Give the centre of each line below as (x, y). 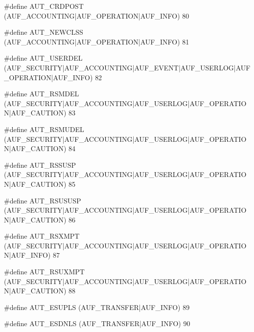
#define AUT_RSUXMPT (44, 272)
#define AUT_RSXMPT (42, 236)
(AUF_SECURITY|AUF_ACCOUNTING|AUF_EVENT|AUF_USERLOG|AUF (127, 67)
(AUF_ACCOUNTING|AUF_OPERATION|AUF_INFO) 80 (97, 15)
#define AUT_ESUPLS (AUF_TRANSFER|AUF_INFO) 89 (97, 307)
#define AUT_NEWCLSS (44, 32)
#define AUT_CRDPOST (44, 6)
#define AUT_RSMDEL (42, 94)
